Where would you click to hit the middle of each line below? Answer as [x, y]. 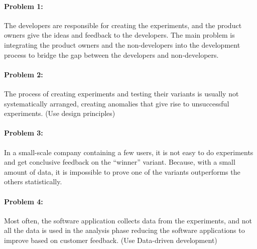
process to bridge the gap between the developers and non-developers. [111, 54]
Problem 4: [24, 201]
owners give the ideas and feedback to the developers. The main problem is [119, 35]
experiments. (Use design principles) [60, 113]
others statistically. [33, 181]
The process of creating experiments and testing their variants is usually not [121, 93]
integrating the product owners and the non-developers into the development [122, 44]
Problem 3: [24, 133]
